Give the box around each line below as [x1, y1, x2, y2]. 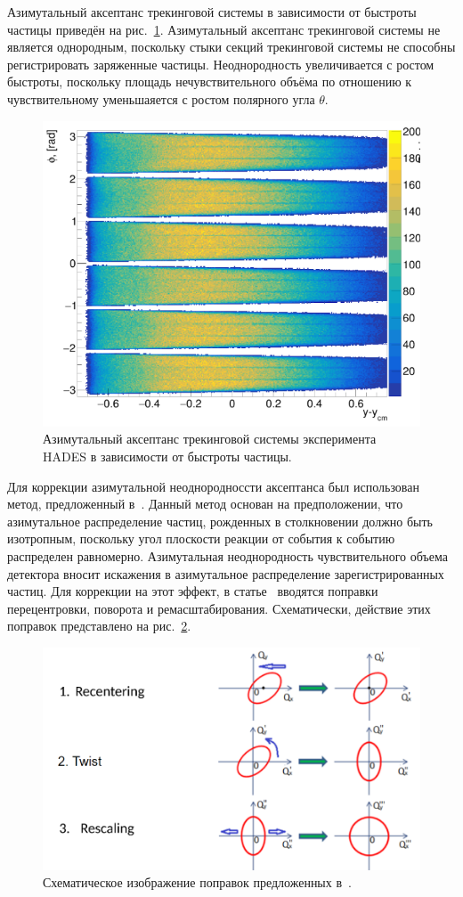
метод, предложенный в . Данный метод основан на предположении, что [7, 494, 403, 513]
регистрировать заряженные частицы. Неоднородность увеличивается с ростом [7, 54, 435, 73]
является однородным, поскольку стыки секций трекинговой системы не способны [7, 37, 456, 56]
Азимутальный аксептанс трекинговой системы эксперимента [43, 429, 377, 448]
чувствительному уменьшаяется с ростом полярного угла [7, 89, 315, 108]
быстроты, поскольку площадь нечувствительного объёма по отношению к [7, 72, 412, 91]
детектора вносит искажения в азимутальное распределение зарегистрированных [7, 564, 444, 583]
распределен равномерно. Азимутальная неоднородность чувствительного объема [7, 547, 448, 566]
